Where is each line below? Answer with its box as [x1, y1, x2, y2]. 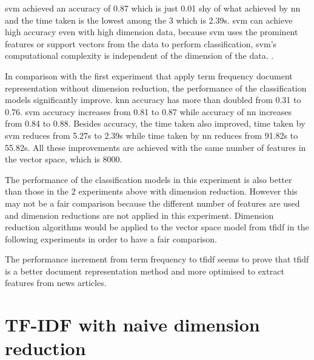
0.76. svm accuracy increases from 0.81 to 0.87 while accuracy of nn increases [5, 105, 292, 118]
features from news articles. [5, 276, 107, 289]
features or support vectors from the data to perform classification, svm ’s [5, 37, 277, 50]
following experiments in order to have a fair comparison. [5, 232, 217, 245]
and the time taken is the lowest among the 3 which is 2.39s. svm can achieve [5, 13, 293, 26]
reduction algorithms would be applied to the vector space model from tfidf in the [5, 221, 309, 233]
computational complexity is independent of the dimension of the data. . [5, 49, 274, 62]
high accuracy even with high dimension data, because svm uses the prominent [5, 25, 298, 38]
